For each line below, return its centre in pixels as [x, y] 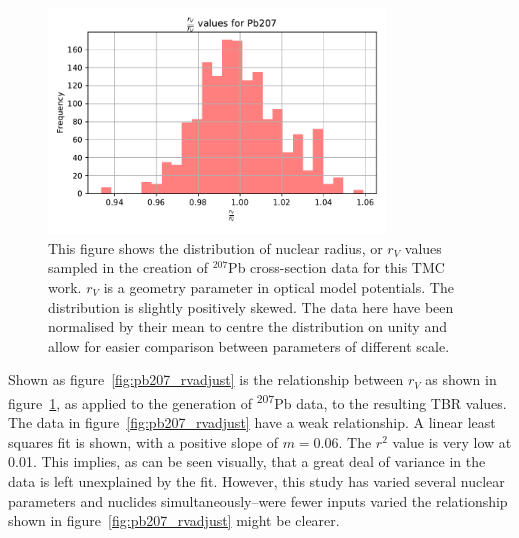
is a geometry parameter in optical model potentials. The [278, 286]
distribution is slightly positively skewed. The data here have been [251, 306]
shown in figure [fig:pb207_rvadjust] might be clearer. [174, 520]
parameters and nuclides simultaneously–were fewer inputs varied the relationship [258, 500]
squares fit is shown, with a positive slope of [143, 441]
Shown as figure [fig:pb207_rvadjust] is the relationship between [206, 379]
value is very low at [452, 441]
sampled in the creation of [128, 267]
